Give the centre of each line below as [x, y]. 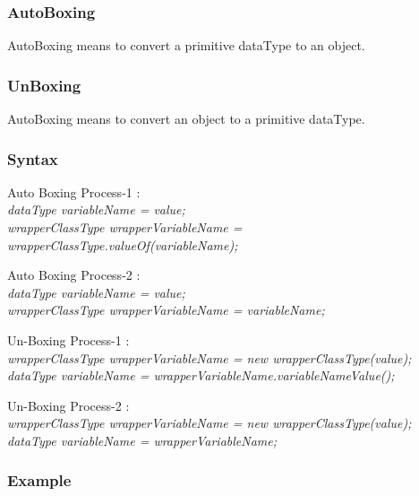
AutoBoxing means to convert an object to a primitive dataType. [186, 119]
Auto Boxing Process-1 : [74, 191]
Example [39, 480]
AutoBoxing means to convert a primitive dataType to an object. [186, 45]
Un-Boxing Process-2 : [68, 405]
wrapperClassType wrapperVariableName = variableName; [166, 310]
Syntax [33, 158]
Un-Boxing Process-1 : [68, 340]
